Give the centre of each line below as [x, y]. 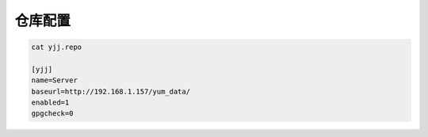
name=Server [55, 80]
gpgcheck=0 [52, 114]
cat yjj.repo [57, 47]
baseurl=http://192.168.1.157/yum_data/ [111, 91]
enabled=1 [50, 103]
